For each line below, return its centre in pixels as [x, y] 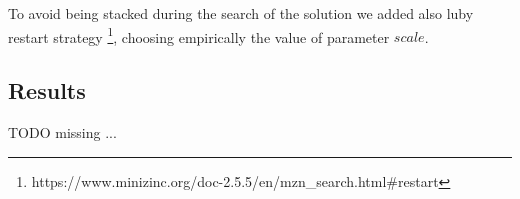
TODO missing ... [62, 132]
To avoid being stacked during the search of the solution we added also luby [241, 13]
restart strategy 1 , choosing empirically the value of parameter [199, 35]
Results [47, 90]
